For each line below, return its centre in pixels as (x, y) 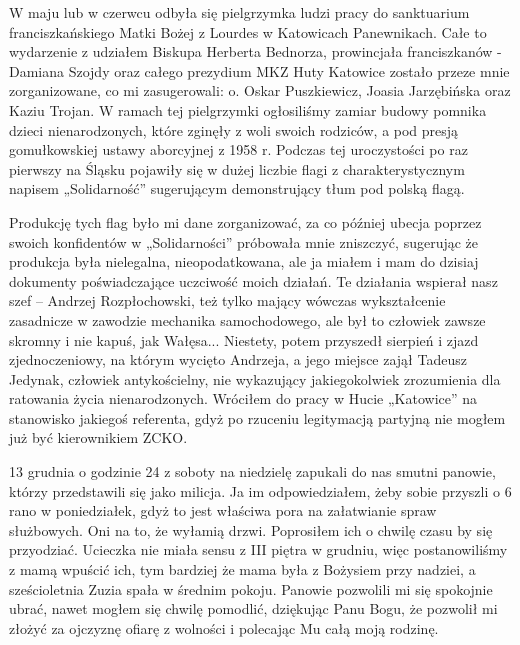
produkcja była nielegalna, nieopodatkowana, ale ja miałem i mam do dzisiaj (244, 261)
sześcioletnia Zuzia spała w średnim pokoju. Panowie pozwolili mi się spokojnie (251, 588)
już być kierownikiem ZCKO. (98, 437)
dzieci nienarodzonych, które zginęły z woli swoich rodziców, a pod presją (234, 129)
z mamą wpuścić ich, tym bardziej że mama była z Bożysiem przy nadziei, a (242, 569)
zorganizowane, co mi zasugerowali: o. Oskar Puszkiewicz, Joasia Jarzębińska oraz (260, 90)
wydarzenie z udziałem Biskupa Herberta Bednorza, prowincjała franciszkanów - (255, 51)
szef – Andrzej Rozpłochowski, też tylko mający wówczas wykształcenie (227, 300)
